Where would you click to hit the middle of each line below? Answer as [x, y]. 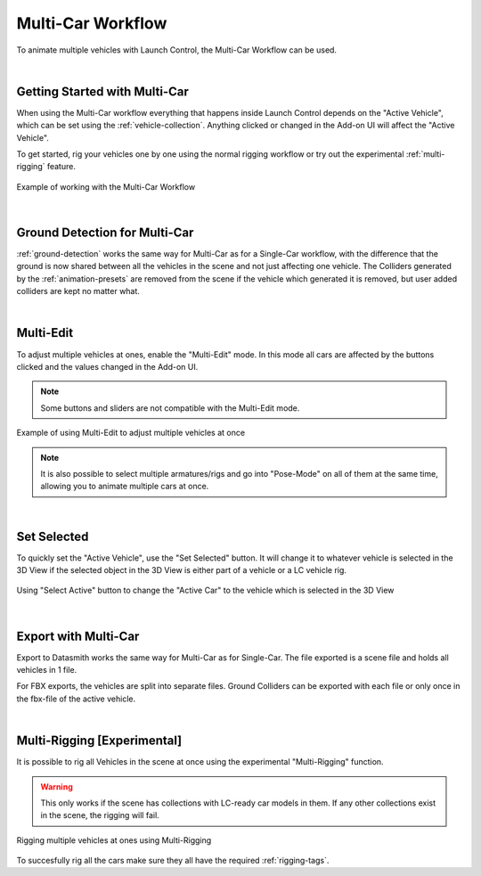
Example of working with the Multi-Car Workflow [106, 186]
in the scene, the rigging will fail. [100, 815]
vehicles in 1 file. [47, 670]
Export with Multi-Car [78, 636]
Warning [57, 786]
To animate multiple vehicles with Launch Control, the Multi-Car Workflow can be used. [177, 50]
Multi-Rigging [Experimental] [99, 741]
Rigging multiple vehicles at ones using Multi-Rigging [114, 840]
